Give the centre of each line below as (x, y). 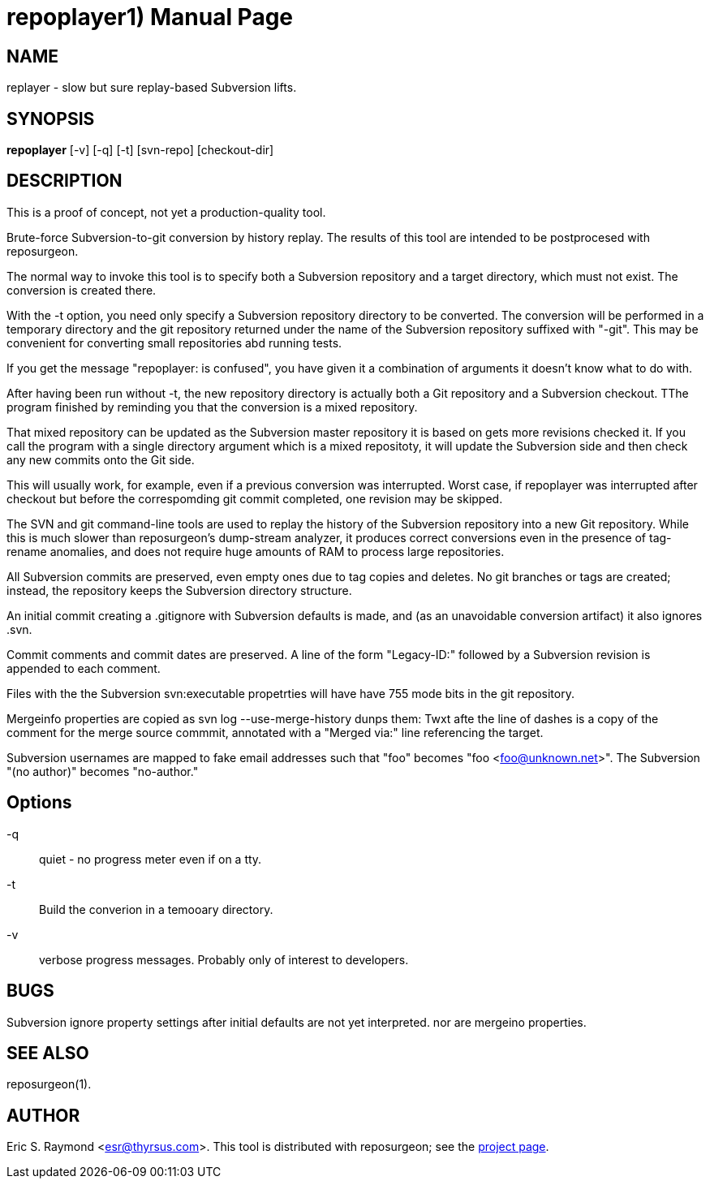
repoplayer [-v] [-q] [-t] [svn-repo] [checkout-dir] (140, 150)
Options (39, 803)
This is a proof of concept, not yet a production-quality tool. (166, 212)
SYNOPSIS (51, 118)
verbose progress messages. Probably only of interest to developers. (224, 959)
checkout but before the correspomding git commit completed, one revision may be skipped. (255, 498)
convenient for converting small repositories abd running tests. (174, 343)
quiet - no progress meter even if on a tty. (151, 859)
